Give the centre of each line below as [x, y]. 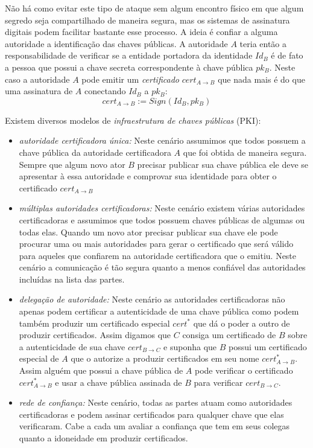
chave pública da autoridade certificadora [95, 152]
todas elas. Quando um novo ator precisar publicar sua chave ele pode [148, 232]
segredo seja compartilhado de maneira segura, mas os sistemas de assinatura [147, 20]
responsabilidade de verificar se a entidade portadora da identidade [129, 55]
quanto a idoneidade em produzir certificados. [103, 438]
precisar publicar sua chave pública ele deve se [223, 164]
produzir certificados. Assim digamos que [95, 335]
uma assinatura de [39, 91]
